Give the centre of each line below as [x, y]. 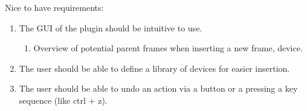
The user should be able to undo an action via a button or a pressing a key [158, 88]
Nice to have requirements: [54, 7]
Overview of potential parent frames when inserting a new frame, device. [168, 48]
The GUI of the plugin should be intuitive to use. [111, 27]
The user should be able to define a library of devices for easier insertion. [154, 68]
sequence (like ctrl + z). [63, 100]
